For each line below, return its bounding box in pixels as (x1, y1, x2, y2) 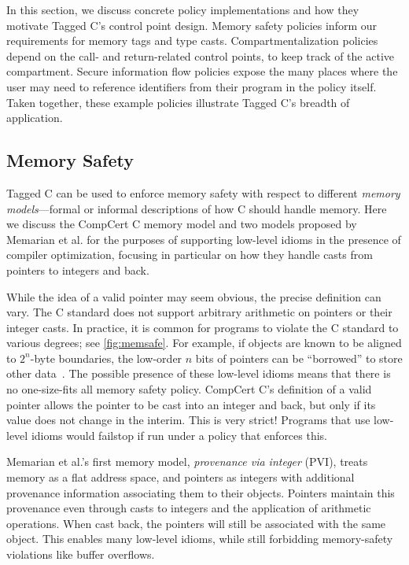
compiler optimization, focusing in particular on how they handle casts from (6, 246, 373, 263)
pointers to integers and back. (6, 261, 149, 278)
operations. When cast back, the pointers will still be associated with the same (6, 515, 386, 531)
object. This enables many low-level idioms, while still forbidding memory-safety (6, 530, 393, 547)
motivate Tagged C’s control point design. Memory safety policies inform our (6, 17, 378, 33)
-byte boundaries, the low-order (30, 349, 182, 366)
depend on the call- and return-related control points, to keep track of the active (6, 47, 394, 64)
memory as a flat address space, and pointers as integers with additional (6, 469, 355, 486)
